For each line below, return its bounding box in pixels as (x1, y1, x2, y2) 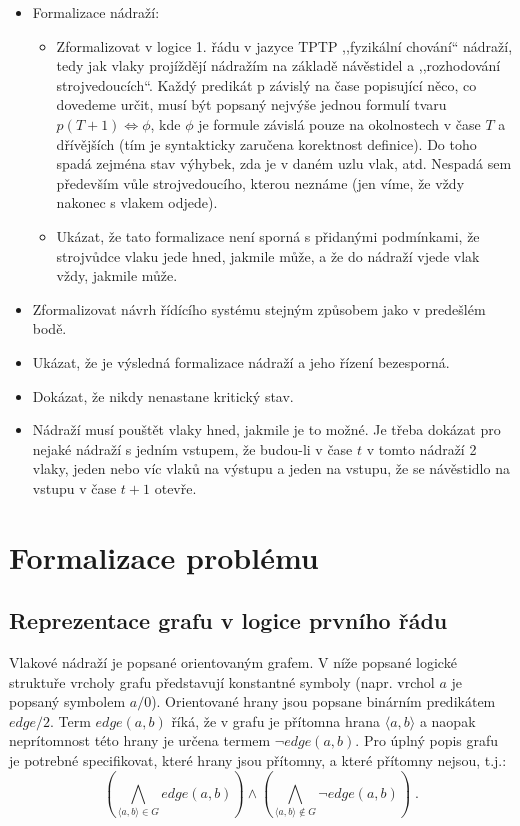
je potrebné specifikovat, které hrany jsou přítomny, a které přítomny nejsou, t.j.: (9, 750, 507, 771)
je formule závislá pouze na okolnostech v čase (198, 113, 481, 134)
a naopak (419, 710, 476, 731)
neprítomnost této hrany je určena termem (9, 730, 271, 751)
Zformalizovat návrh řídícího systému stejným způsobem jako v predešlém (32, 298, 486, 319)
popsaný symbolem (9, 691, 126, 712)
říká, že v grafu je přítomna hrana (171, 710, 381, 731)
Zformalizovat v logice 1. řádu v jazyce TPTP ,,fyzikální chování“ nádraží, (56, 35, 513, 56)
